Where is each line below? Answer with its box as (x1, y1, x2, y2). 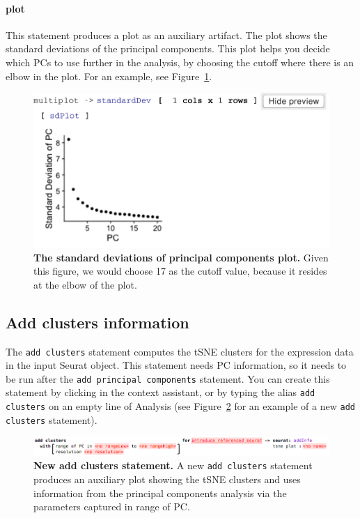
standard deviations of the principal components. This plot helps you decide (6, 41, 330, 56)
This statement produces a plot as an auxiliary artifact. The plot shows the (6, 27, 327, 42)
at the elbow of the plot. (33, 277, 137, 291)
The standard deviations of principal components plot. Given (33, 250, 329, 264)
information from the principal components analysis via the (33, 485, 287, 500)
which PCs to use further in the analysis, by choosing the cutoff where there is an (6, 54, 354, 69)
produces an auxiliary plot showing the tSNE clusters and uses (33, 471, 301, 486)
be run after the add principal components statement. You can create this (6, 371, 330, 386)
